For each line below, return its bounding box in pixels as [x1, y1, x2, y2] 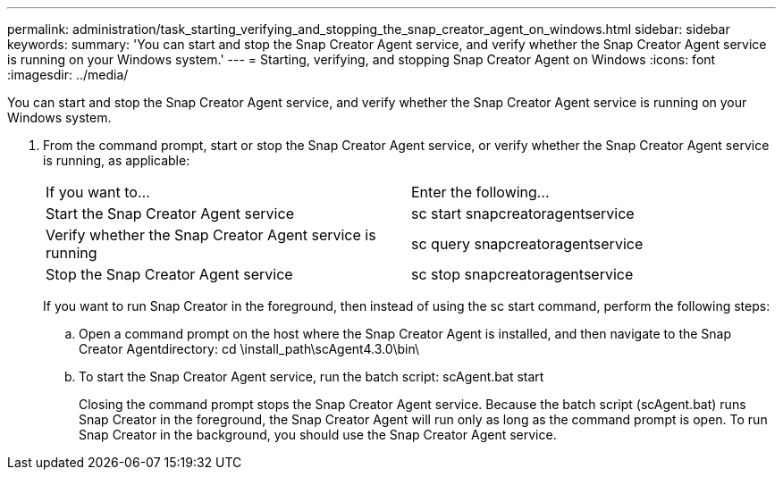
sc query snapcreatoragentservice [411, 235, 644, 253]
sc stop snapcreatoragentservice [411, 265, 634, 283]
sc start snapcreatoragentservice [411, 205, 635, 222]
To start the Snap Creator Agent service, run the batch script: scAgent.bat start [79, 369, 544, 384]
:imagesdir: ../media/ [7, 67, 129, 82]
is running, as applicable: [43, 153, 190, 168]
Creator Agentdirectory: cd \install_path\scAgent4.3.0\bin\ [79, 341, 420, 356]
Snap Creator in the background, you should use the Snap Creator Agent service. [79, 427, 557, 442]
